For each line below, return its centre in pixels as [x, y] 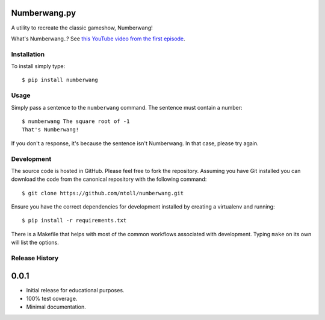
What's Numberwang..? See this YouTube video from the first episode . [98, 39]
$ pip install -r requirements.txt [74, 221]
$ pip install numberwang [60, 80]
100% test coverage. [52, 299]
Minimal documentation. [56, 307]
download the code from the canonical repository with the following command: [109, 179]
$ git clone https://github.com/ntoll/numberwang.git [103, 193]
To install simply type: [38, 66]
